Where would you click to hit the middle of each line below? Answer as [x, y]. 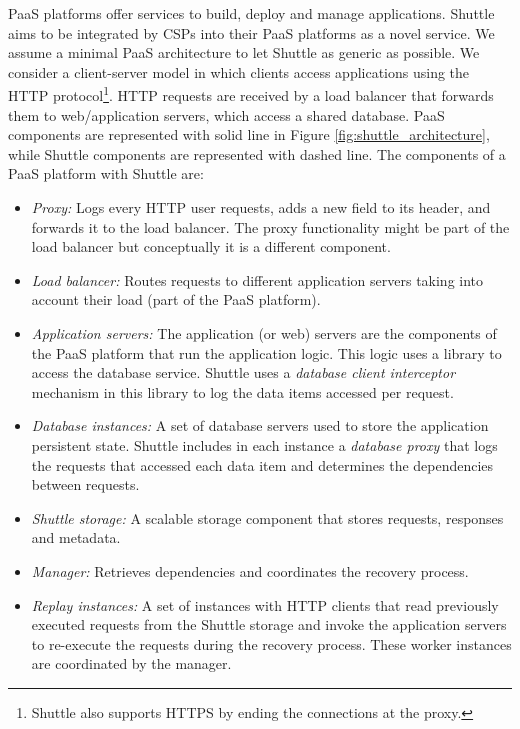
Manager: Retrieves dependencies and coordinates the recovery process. [250, 570]
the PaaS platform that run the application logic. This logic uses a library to [266, 352]
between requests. [85, 484]
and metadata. [76, 537]
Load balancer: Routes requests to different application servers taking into [257, 279]
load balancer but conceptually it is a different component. [211, 246]
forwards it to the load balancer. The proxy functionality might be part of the [270, 226]
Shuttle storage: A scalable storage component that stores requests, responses [267, 517]
